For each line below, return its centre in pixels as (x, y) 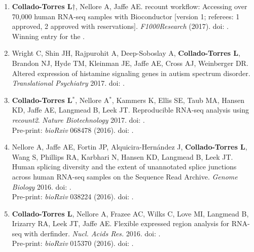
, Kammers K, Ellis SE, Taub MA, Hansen (178, 100)
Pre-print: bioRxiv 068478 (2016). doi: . (73, 130)
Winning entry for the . (48, 36)
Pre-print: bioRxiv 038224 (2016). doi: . (73, 196)
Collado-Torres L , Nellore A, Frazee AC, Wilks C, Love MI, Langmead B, (130, 213)
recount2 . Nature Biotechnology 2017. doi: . (78, 119)
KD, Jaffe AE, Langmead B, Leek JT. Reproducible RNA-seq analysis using (130, 110)
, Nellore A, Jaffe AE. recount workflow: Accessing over (161, 6)
